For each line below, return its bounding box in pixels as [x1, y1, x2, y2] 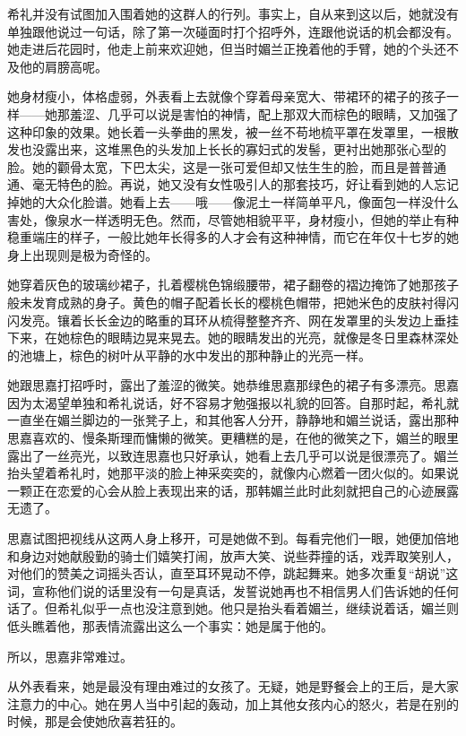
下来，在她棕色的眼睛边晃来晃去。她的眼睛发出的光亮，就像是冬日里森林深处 [7, 328, 459, 347]
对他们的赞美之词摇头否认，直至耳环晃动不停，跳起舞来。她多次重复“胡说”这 [7, 564, 459, 583]
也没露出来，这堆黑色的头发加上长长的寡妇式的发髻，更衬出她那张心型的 [19, 140, 446, 159]
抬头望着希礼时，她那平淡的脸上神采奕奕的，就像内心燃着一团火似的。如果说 [7, 463, 459, 482]
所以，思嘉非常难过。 [7, 646, 133, 665]
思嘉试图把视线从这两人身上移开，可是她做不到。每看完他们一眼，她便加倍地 [7, 529, 459, 548]
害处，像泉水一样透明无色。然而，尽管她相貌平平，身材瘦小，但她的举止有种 [7, 210, 459, 229]
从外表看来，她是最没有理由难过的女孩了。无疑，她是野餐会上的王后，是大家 [7, 677, 459, 696]
